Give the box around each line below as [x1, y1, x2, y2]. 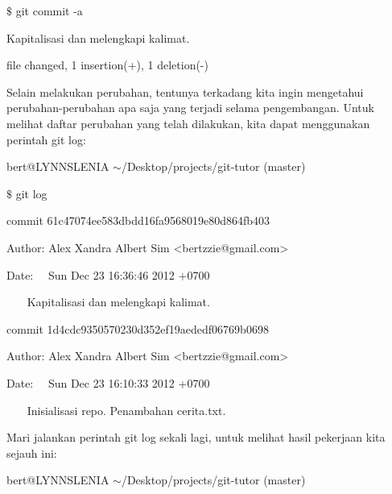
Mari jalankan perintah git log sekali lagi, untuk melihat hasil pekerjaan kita [6, 429, 386, 446]
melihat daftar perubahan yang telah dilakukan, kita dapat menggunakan [6, 114, 370, 131]
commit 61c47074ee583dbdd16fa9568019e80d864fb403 [6, 212, 270, 229]
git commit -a [15, 2, 83, 19]
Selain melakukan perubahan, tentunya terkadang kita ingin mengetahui [6, 83, 364, 100]
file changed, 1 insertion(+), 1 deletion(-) [6, 56, 208, 73]
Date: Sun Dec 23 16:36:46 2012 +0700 [6, 266, 210, 283]
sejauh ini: [6, 444, 57, 461]
